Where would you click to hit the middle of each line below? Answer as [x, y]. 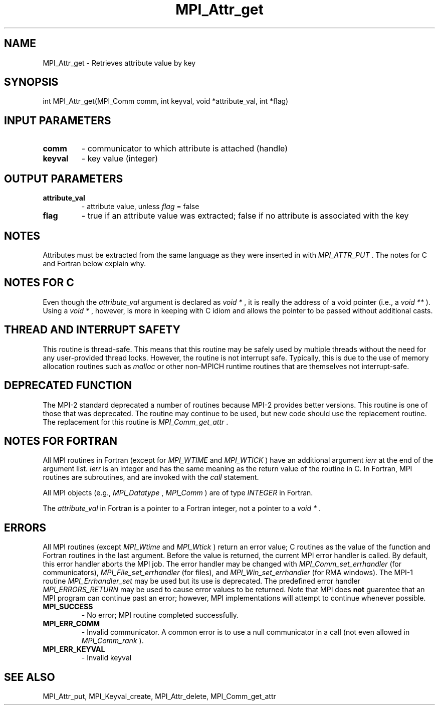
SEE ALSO [30, 677]
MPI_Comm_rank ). [113, 641]
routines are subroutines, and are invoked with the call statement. [151, 477]
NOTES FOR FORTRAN [61, 441]
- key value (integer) [120, 159]
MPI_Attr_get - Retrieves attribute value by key [119, 63]
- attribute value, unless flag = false [140, 207]
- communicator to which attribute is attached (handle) [184, 149]
